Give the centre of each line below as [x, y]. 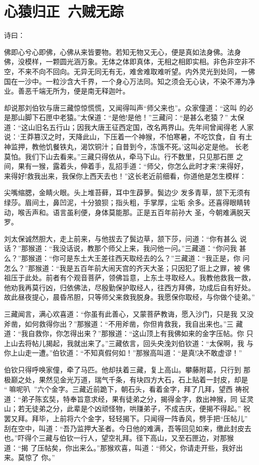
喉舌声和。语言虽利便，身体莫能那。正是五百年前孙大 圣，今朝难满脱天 [134, 212]
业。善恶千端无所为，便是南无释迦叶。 [67, 91]
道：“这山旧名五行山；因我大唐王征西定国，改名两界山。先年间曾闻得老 [121, 127]
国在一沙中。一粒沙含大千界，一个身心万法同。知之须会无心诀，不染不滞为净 [129, 81]
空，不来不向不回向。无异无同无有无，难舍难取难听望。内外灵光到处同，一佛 [129, 71]
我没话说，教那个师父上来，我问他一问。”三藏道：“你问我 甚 [149, 248]
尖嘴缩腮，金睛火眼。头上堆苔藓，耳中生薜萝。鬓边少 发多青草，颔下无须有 [127, 192]
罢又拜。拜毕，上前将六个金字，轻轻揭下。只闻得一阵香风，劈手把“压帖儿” [126, 418]
